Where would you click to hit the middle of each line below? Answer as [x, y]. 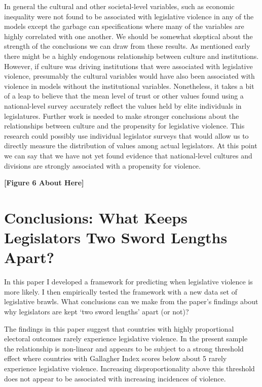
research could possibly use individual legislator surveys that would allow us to [126, 135]
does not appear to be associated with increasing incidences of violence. [115, 378]
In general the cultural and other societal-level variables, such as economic [119, 6]
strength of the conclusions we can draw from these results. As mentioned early [127, 46]
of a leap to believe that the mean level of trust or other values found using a [124, 96]
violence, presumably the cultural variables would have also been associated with [129, 76]
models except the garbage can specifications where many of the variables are [124, 26]
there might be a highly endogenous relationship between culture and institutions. [132, 56]
